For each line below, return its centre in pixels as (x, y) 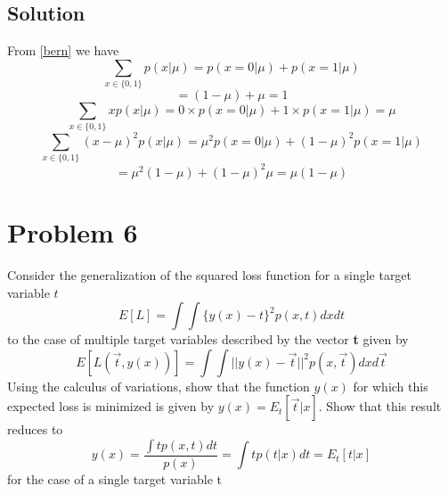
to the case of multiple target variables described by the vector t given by (208, 339)
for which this (391, 386)
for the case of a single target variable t (114, 478)
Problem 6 (73, 231)
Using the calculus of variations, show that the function (159, 386)
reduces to (35, 429)
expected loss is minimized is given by (111, 406)
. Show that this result (380, 406)
